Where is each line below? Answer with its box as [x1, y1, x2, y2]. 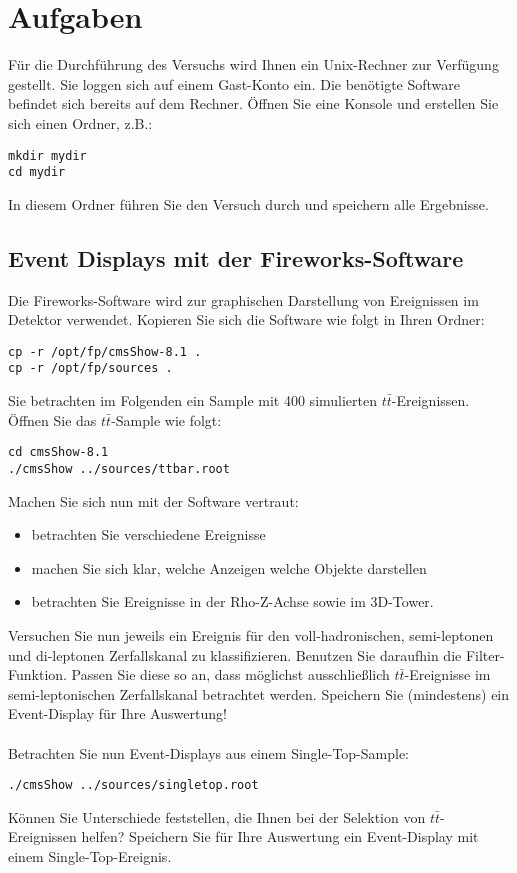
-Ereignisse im [404, 664, 491, 685]
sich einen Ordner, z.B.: [8, 112, 153, 133]
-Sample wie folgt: [111, 409, 222, 430]
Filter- [465, 644, 505, 665]
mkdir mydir [8, 148, 87, 163]
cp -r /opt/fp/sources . [8, 361, 173, 376]
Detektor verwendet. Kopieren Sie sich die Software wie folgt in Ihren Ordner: [8, 309, 485, 330]
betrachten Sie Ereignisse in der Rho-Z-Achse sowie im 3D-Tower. [31, 591, 434, 612]
